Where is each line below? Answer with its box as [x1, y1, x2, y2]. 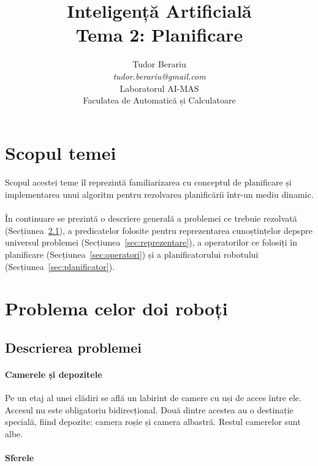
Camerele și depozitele [5, 367, 102, 380]
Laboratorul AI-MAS [119, 81, 199, 94]
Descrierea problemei [5, 337, 142, 356]
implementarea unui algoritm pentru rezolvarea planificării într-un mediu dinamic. [5, 188, 314, 201]
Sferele [5, 451, 34, 464]
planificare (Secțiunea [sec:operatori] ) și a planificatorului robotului [5, 248, 259, 261]
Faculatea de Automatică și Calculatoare [83, 94, 236, 107]
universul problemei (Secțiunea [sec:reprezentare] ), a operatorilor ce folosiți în [5, 236, 297, 249]
